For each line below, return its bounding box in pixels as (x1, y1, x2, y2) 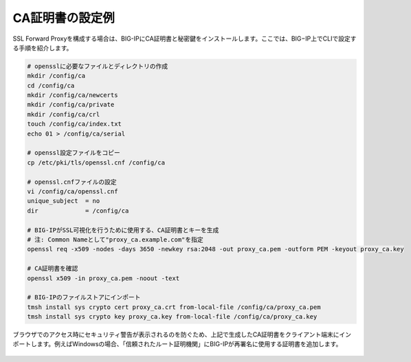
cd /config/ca (27, 81, 75, 89)
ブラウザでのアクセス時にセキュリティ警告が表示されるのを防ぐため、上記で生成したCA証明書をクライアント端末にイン (12, 330, 352, 339)
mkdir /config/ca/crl (27, 110, 100, 118)
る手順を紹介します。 (12, 43, 73, 52)
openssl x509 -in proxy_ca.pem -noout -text (27, 274, 180, 282)
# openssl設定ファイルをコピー (27, 149, 120, 157)
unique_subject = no (27, 197, 100, 205)
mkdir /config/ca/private (27, 100, 115, 109)
